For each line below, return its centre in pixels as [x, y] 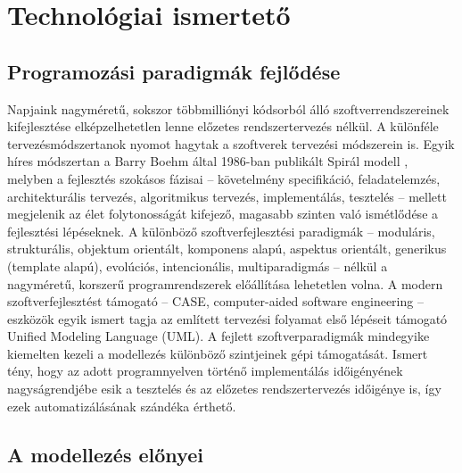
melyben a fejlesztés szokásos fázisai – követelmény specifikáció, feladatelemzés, [224, 178]
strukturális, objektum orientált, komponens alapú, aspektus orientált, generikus [227, 249]
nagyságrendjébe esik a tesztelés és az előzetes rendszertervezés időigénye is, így [224, 389]
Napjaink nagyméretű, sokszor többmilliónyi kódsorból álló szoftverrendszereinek [228, 108]
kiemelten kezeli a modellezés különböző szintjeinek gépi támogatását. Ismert [218, 353]
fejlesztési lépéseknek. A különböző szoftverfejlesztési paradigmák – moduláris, [221, 231]
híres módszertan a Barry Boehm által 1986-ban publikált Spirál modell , [208, 161]
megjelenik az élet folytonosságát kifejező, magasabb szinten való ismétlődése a [223, 214]
